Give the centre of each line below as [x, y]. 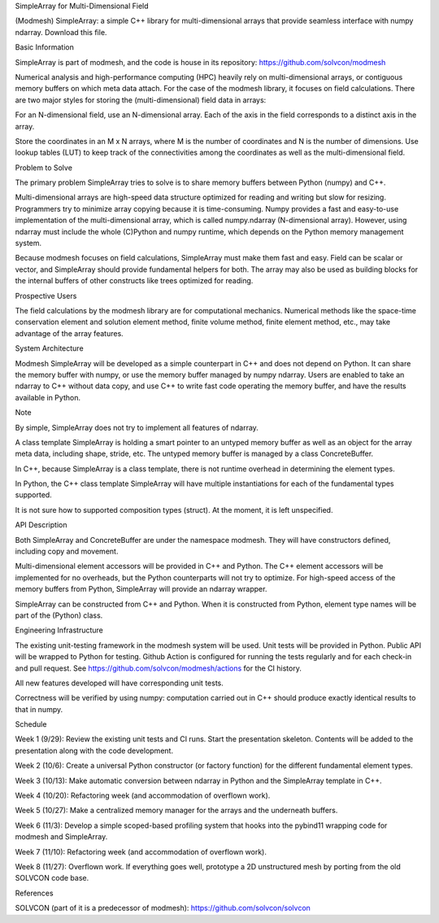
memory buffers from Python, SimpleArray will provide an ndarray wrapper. [141, 589]
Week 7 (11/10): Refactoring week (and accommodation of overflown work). [141, 851]
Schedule [31, 724]
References [34, 893]
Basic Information [45, 47]
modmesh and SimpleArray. [61, 837]
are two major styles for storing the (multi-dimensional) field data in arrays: [141, 100]
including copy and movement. [67, 551]
